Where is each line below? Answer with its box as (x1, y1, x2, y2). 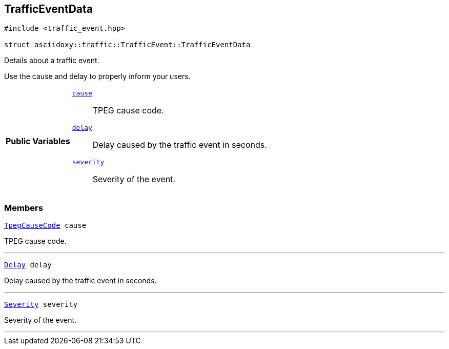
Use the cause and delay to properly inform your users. (4, 72, 191, 81)
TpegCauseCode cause (4, 221, 87, 230)
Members (4, 202, 43, 213)
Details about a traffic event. (4, 56, 99, 65)
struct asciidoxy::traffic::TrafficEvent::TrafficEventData (4, 41, 251, 49)
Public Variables (6, 135, 70, 146)
